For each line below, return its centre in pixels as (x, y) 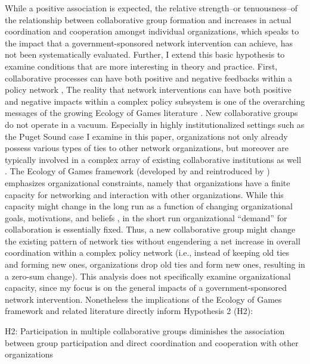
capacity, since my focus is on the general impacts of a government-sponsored (146, 288)
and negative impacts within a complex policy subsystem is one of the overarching (155, 101)
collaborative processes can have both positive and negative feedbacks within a (148, 78)
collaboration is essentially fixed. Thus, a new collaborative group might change (150, 229)
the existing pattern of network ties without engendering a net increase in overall (153, 241)
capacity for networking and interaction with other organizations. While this (144, 194)
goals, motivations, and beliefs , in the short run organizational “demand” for (146, 217)
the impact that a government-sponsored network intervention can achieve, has (149, 43)
